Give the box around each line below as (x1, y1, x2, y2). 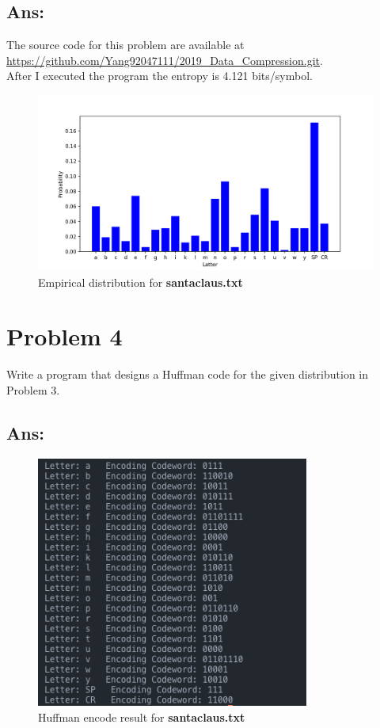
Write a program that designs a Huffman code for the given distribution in (6, 366, 369, 383)
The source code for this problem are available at (6, 36, 245, 53)
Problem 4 (6, 320, 123, 353)
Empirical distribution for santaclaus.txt (38, 273, 243, 290)
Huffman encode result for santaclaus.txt (38, 708, 245, 725)
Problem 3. (6, 381, 60, 398)
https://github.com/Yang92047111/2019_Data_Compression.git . (6, 51, 323, 68)
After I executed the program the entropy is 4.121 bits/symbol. (6, 67, 313, 84)
